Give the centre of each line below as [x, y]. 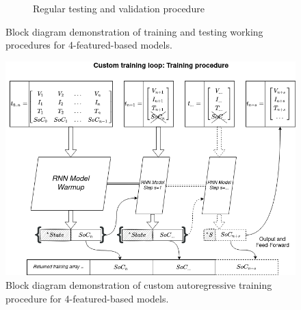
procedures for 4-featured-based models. [89, 45]
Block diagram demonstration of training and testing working [134, 31]
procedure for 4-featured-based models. [87, 298]
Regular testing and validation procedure [119, 8]
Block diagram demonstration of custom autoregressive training [139, 285]
